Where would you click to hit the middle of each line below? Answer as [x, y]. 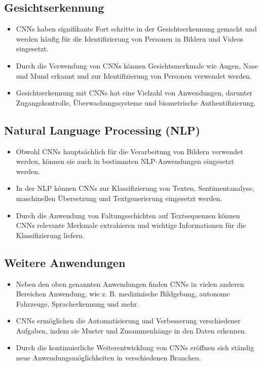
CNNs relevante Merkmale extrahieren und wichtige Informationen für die [131, 225]
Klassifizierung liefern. [50, 235]
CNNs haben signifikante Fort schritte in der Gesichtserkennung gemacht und [136, 29]
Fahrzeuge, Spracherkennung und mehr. [78, 303]
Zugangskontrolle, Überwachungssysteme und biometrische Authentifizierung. [136, 102]
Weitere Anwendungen [65, 262]
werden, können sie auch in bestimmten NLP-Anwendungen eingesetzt [125, 161]
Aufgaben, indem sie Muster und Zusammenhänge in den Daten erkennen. [131, 330]
